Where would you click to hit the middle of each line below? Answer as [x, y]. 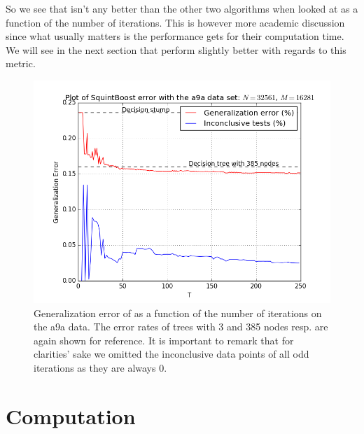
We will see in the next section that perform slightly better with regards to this [176, 49]
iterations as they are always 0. [100, 367]
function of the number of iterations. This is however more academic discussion [175, 22]
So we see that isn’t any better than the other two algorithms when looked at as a [182, 8]
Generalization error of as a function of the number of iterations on [178, 313]
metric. [21, 63]
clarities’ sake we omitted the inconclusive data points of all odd [171, 354]
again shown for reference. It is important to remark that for [164, 340]
